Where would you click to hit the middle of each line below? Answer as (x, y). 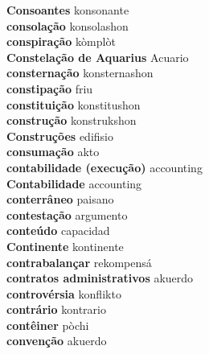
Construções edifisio (60, 136)
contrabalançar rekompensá (79, 262)
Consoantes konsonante (68, 10)
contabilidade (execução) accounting (104, 167)
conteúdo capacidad (58, 231)
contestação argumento (67, 214)
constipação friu (50, 88)
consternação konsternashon (80, 73)
